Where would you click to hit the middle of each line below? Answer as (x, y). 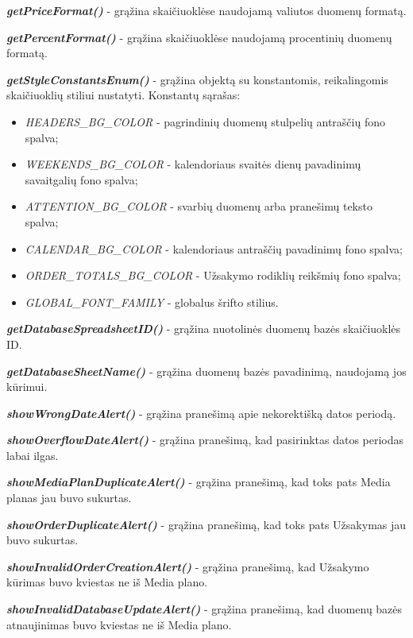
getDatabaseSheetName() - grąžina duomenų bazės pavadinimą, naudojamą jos (206, 371)
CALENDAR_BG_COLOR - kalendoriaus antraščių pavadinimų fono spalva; (214, 248)
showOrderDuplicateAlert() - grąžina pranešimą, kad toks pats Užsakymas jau (206, 524)
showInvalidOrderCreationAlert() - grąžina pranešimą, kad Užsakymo (188, 566)
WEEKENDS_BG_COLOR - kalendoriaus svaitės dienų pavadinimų (193, 164)
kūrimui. (27, 387)
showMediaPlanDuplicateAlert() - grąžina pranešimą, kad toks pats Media (199, 482)
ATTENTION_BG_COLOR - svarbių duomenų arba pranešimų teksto (199, 206)
